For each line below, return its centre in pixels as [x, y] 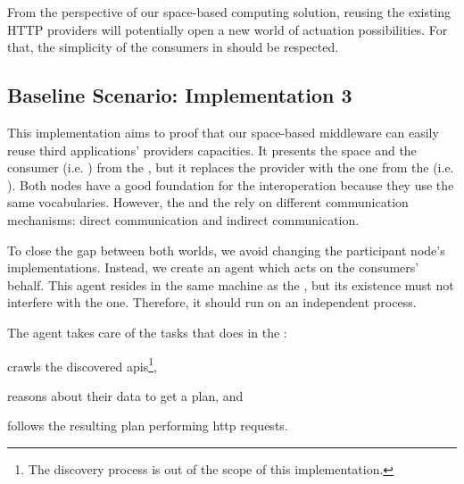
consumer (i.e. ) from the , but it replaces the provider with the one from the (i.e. [231, 167]
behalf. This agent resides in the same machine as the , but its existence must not [231, 284]
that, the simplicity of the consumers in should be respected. [173, 47]
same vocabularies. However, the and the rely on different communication [208, 202]
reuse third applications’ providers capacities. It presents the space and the [212, 150]
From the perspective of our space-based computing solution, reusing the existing [229, 12]
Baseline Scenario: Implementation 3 [180, 95]
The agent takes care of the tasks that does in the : [147, 332]
